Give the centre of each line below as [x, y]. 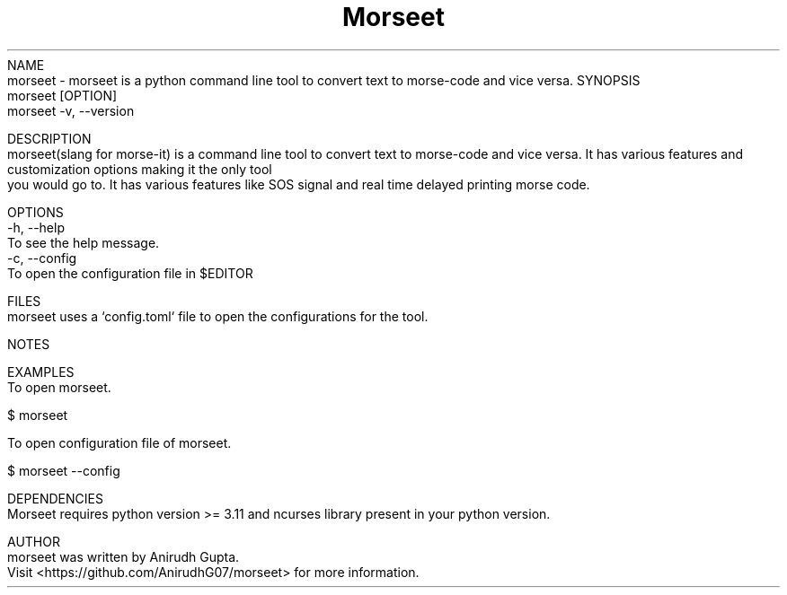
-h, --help [36, 227]
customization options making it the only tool [140, 169]
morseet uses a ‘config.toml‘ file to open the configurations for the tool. [218, 316]
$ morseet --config [64, 470]
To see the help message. [84, 242]
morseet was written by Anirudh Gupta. [124, 556]
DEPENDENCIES [55, 498]
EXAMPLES [41, 372]
